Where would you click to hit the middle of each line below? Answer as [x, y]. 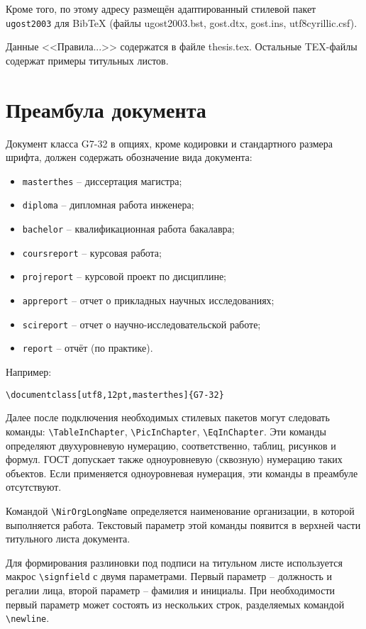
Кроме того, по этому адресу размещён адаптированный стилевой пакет [161, 9]
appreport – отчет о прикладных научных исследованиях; [148, 300]
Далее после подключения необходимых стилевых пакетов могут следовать [168, 417]
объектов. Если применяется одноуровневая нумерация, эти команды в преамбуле [182, 473]
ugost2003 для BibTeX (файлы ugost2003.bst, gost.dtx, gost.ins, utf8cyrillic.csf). [182, 22]
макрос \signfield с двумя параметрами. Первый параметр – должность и [169, 576]
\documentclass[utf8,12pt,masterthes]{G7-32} [115, 395]
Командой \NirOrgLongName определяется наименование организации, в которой [180, 510]
